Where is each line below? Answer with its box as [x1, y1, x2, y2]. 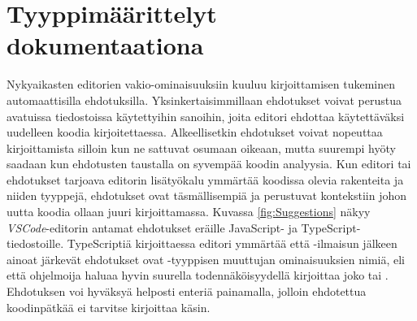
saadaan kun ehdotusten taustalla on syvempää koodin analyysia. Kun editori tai [7, 155, 411, 172]
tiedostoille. [7, 235, 64, 252]
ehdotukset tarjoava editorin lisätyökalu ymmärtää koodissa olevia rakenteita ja [7, 171, 404, 188]
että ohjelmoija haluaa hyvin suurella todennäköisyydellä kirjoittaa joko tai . [7, 267, 389, 284]
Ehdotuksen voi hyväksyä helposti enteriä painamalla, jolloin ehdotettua [7, 283, 367, 300]
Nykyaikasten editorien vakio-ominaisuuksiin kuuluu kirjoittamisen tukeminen [7, 76, 396, 93]
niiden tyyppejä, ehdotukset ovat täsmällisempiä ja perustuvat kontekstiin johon [7, 187, 407, 204]
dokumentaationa [7, 28, 204, 62]
